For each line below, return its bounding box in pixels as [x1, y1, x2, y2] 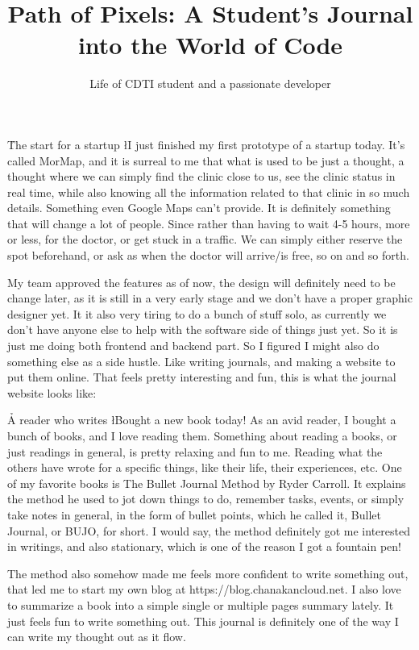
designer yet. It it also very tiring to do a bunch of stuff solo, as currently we [7, 305, 387, 322]
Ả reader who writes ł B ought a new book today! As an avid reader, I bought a [7, 411, 396, 428]
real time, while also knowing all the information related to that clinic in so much [7, 183, 410, 200]
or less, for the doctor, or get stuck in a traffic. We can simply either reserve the [7, 231, 403, 248]
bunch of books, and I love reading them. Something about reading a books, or [7, 427, 397, 444]
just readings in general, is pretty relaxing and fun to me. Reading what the [7, 443, 383, 460]
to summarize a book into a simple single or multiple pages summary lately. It [7, 596, 394, 613]
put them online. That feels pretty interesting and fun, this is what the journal [7, 369, 396, 385]
